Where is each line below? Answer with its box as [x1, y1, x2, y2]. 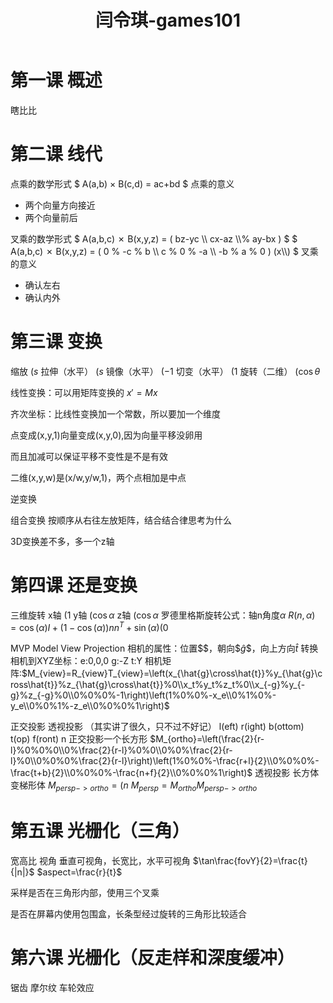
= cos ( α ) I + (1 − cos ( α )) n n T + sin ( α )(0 [10, 620, 169, 634]
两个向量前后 [24, 211, 78, 223]
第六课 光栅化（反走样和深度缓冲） [10, 947, 295, 970]
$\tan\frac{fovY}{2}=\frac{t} [192, 855, 308, 867]
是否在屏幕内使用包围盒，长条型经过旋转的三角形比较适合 [10, 908, 247, 920]
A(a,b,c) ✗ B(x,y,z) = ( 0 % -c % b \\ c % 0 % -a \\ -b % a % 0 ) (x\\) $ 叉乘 [10, 245, 319, 257]
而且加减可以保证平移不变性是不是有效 [10, 450, 168, 462]
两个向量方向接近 [24, 199, 96, 211]
